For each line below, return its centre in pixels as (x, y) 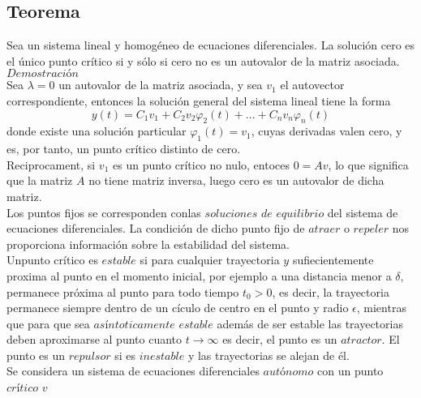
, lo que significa (368, 164)
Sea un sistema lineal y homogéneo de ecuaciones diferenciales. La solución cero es (211, 45)
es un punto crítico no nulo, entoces (201, 164)
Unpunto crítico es (52, 260)
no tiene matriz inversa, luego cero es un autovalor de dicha (236, 180)
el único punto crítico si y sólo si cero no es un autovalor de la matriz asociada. (203, 60)
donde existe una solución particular (97, 131)
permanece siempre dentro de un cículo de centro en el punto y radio (178, 308)
